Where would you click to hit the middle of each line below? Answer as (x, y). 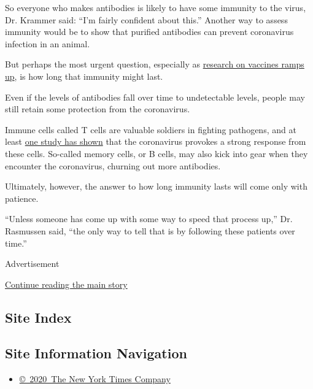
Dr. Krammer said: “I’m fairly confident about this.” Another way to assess (146, 19)
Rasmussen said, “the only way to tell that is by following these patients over (150, 230)
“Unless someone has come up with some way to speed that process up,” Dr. (149, 219)
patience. (22, 198)
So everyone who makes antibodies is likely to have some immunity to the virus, (156, 7)
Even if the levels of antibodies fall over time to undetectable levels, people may (155, 97)
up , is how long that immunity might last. (84, 76)
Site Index (38, 317)
